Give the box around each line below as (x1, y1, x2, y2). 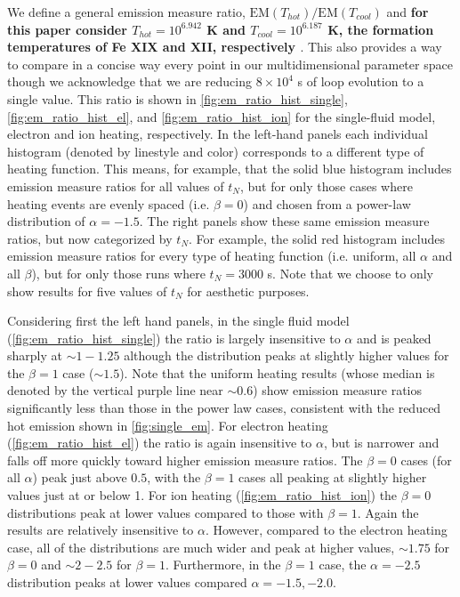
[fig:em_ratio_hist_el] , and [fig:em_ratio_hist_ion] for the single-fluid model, (7, 107, 436, 125)
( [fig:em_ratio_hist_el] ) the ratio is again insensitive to (7, 433, 312, 452)
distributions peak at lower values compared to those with (7, 503, 324, 521)
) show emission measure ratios (253, 381, 423, 399)
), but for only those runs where (31, 263, 206, 282)
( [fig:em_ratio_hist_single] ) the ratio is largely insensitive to (7, 328, 341, 347)
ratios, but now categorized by (7, 229, 173, 247)
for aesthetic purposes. (187, 281, 310, 300)
